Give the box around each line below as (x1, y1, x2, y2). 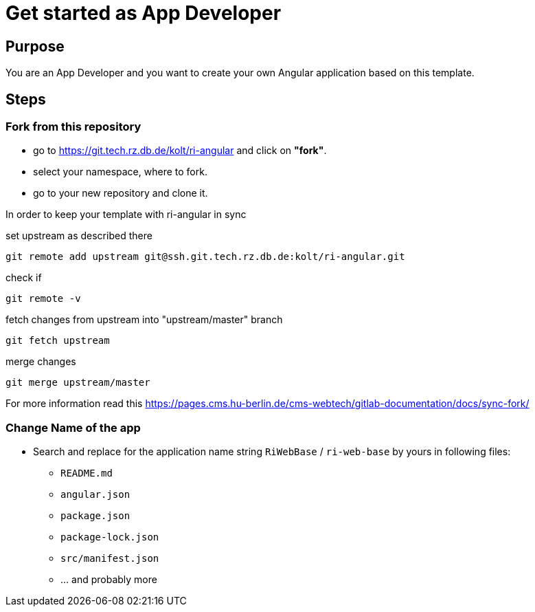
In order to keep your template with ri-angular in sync (5, 208, 247, 221)
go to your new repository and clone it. (33, 187, 208, 199)
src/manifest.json (60, 553, 159, 565)
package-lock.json (60, 532, 159, 543)
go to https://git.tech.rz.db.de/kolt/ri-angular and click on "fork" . (33, 144, 327, 157)
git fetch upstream (5, 335, 110, 347)
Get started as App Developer (5, 1, 282, 25)
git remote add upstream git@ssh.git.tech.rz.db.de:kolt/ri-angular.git (5, 251, 405, 263)
